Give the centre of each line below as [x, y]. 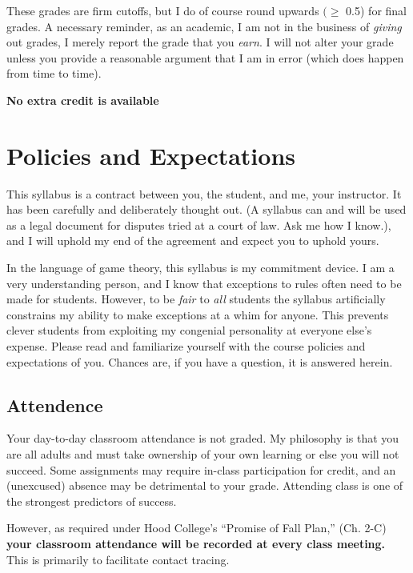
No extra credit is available [83, 100]
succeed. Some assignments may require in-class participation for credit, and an [201, 469]
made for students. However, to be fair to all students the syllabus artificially [196, 299]
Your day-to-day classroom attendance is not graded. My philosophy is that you [203, 438]
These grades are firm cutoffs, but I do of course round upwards [163, 10]
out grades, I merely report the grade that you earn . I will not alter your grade [200, 42]
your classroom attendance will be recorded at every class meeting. [196, 543]
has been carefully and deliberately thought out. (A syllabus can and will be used [206, 209]
